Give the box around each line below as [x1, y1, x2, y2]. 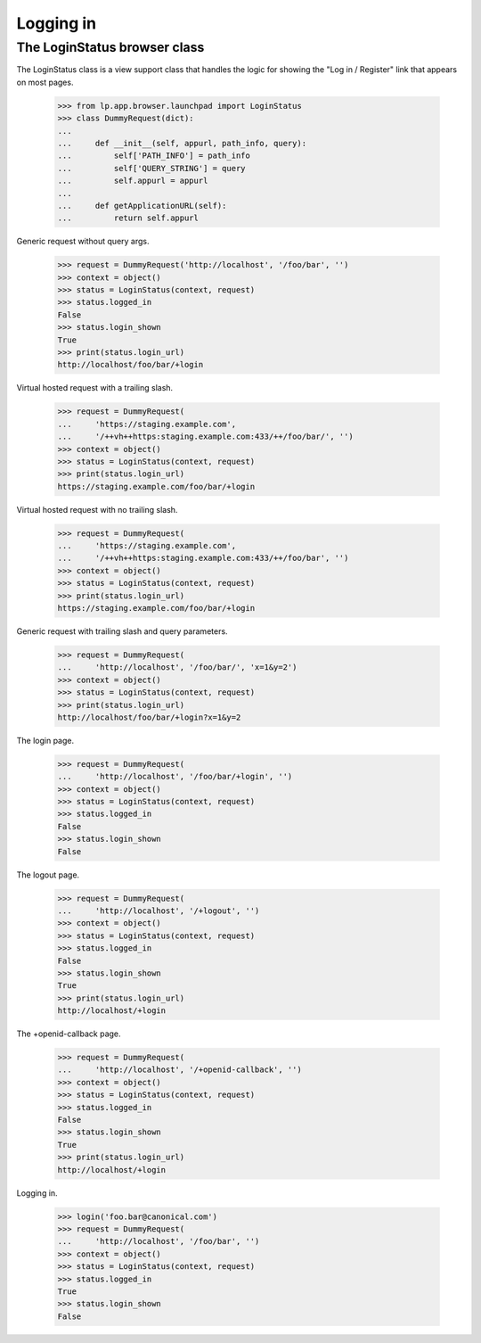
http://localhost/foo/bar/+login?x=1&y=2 [57, 712, 241, 722]
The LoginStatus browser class [16, 39, 205, 55]
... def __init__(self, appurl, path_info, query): [57, 138, 307, 148]
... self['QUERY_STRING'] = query [57, 163, 246, 173]
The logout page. [16, 869, 80, 880]
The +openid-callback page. [16, 1028, 121, 1039]
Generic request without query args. [16, 236, 151, 247]
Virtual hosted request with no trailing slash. [16, 504, 178, 515]
